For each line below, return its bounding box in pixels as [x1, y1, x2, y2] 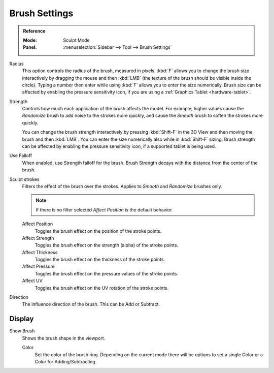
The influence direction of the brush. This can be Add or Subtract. [22, 301, 160, 307]
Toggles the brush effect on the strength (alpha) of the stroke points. [35, 242, 179, 248]
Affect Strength [22, 235, 54, 241]
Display [9, 315, 34, 323]
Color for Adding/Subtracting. [35, 358, 97, 364]
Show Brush [9, 328, 35, 334]
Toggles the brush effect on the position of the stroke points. [35, 228, 162, 234]
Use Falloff [9, 152, 32, 159]
